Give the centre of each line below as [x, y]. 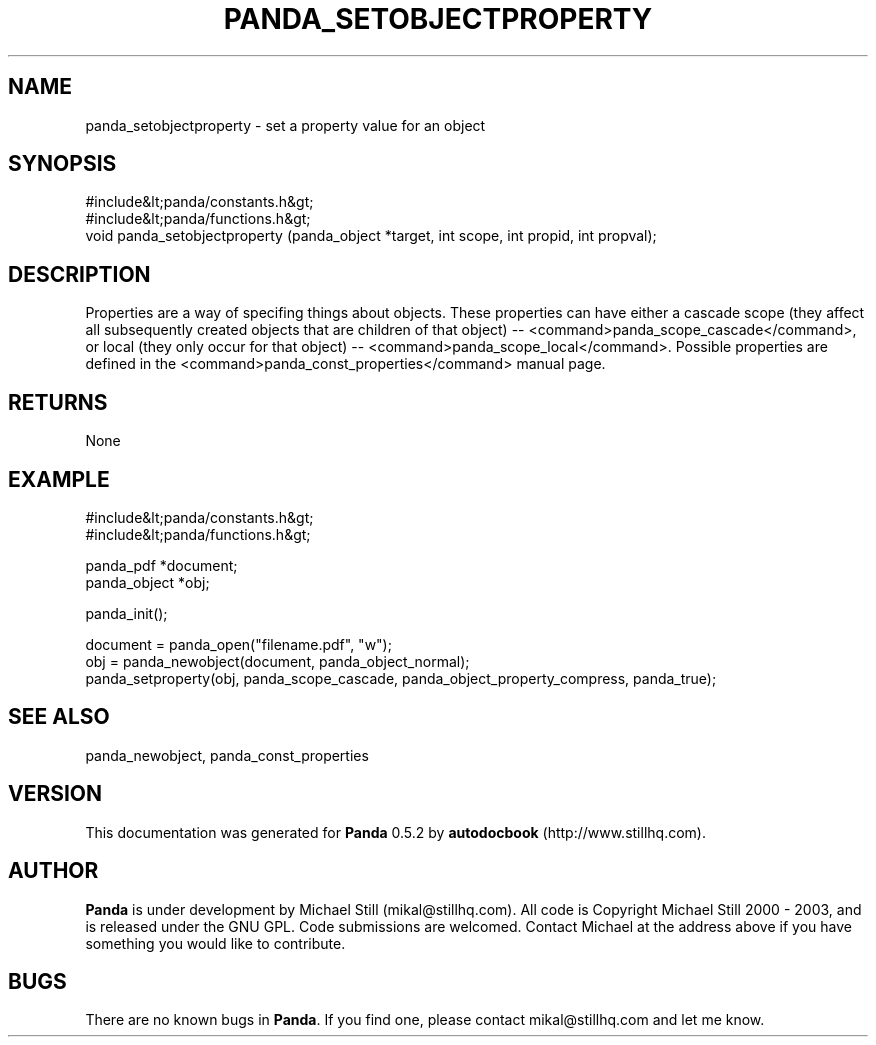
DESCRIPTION [79, 274]
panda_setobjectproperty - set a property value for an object [285, 125]
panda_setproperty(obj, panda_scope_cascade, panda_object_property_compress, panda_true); [401, 678]
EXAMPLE [59, 479]
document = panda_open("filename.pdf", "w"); [238, 644]
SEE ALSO [59, 717]
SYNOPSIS [62, 164]
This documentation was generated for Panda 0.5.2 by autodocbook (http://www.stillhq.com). [395, 832]
